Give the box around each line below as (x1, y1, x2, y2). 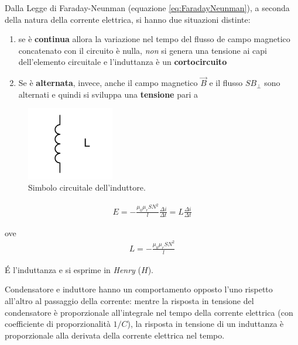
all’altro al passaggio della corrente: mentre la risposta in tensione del (5, 294, 254, 306)
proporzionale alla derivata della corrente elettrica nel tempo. (5, 329, 225, 341)
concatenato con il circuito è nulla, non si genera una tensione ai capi (18, 44, 267, 56)
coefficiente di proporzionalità (5, 318, 111, 330)
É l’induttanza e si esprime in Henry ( (5, 263, 142, 275)
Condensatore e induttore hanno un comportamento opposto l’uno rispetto (5, 283, 273, 295)
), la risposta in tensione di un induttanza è (127, 318, 284, 330)
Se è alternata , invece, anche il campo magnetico (18, 77, 198, 89)
